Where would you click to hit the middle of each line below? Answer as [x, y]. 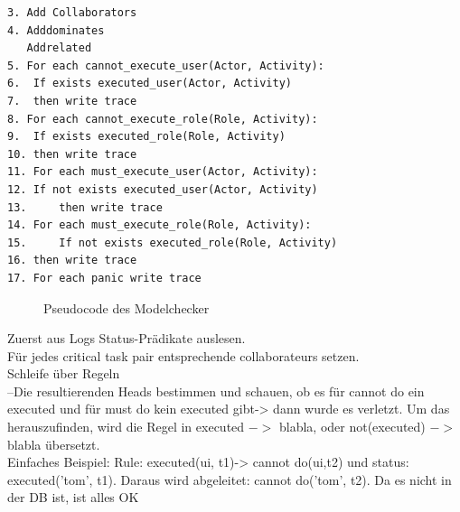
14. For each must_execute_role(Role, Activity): [160, 225]
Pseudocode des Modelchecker [127, 307]
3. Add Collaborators [72, 13]
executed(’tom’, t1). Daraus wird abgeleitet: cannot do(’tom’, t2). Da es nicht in [230, 479]
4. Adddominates [56, 30]
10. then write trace [72, 154]
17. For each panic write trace [104, 278]
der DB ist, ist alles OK [73, 497]
